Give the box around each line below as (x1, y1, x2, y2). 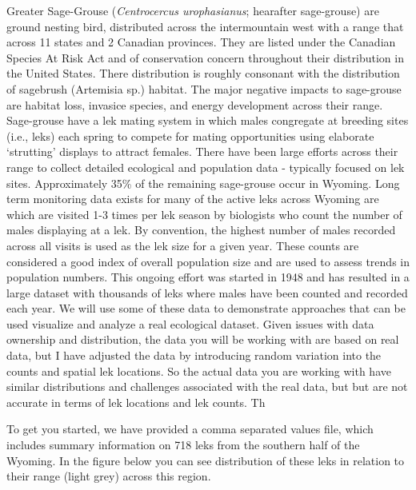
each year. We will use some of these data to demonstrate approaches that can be (6, 300, 406, 317)
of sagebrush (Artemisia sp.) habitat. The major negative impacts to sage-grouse (6, 80, 402, 97)
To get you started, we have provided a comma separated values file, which (6, 420, 374, 437)
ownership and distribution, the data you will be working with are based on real (6, 331, 399, 348)
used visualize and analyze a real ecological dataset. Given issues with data (6, 315, 374, 332)
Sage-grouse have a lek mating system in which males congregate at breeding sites (6, 112, 409, 129)
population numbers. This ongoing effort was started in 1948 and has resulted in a (6, 269, 410, 285)
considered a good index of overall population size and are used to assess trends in (6, 253, 410, 269)
